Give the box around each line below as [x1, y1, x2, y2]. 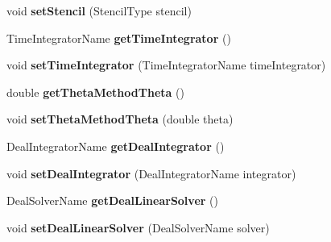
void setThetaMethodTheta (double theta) [6, 111, 234, 127]
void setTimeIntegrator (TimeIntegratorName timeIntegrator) [6, 56, 326, 73]
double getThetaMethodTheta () [6, 83, 184, 100]
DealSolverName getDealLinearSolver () [6, 192, 218, 209]
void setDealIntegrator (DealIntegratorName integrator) [6, 165, 296, 181]
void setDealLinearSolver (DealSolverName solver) [6, 219, 270, 236]
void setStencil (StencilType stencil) [6, 2, 192, 19]
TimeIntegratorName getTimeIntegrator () [6, 29, 231, 46]
